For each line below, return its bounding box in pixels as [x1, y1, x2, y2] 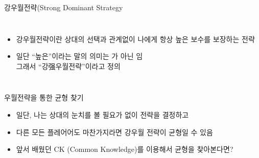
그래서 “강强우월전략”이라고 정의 [16, 60, 121, 71]
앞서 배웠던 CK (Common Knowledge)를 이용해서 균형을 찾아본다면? [16, 144, 233, 154]
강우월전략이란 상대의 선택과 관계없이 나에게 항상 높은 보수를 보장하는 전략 [16, 33, 255, 44]
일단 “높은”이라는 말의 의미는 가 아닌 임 [16, 51, 143, 61]
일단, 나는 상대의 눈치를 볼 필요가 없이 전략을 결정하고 [16, 109, 189, 120]
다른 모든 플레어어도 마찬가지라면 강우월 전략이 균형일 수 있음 [16, 126, 213, 137]
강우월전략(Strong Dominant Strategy [4, 2, 123, 12]
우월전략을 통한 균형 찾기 [4, 92, 84, 103]
